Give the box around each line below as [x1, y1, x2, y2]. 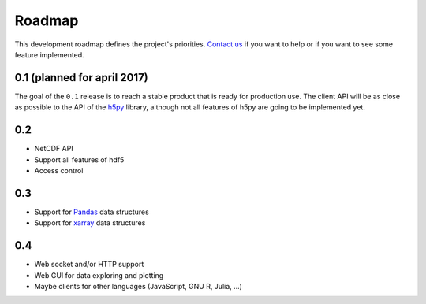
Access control [34, 165, 84, 175]
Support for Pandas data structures [34, 207, 149, 217]
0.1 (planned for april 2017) [14, 71, 149, 84]
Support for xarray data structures [34, 218, 146, 228]
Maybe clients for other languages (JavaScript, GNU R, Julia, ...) [34, 281, 242, 291]
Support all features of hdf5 [34, 154, 125, 165]
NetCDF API [34, 144, 74, 154]
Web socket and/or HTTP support [34, 260, 144, 269]
